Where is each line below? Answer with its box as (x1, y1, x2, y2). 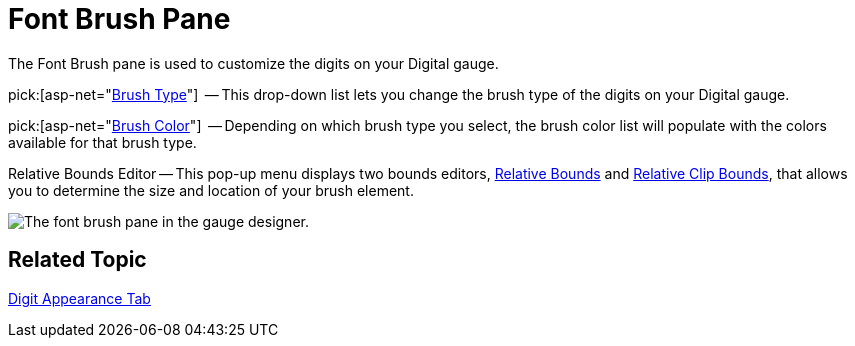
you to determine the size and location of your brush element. (8, 181, 414, 199)
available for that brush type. (8, 133, 197, 151)
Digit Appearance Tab (8, 289, 151, 307)
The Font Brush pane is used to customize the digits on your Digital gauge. (8, 54, 499, 72)
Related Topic (8, 247, 147, 273)
